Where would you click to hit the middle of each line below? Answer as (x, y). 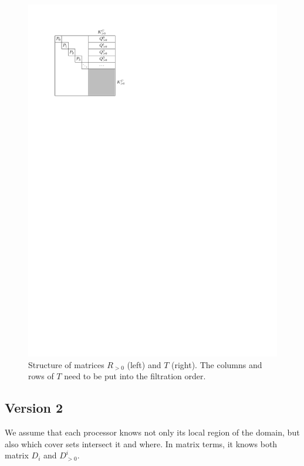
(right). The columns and (217, 364)
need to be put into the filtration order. (135, 376)
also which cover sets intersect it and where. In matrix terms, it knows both (141, 443)
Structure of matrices (66, 364)
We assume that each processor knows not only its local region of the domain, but (152, 432)
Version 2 (34, 408)
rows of (41, 376)
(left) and (144, 364)
